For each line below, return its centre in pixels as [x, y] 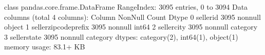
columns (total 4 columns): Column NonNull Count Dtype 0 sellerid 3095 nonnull [132, 17]
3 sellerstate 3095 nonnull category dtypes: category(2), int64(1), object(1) [121, 36]
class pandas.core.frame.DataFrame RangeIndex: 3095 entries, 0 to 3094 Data [126, 7]
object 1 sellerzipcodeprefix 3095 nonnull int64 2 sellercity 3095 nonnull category [131, 27]
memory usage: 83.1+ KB [45, 47]
